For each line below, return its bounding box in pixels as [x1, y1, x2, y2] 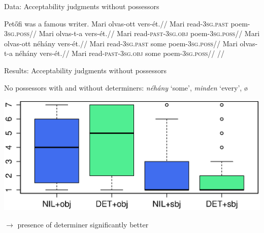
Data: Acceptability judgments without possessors [4, 1, 159, 11]
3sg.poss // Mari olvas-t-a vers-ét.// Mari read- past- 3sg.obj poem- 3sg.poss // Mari [4, 28, 260, 39]
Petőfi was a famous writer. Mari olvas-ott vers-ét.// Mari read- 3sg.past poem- [4, 18, 250, 28]
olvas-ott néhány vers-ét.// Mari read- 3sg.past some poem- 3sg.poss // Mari [4, 38, 238, 48]
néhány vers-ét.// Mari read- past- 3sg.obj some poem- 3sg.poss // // [15, 48, 224, 59]
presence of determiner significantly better [17, 219, 149, 229]
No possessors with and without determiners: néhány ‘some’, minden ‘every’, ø [4, 82, 248, 93]
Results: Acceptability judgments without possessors [4, 65, 167, 75]
